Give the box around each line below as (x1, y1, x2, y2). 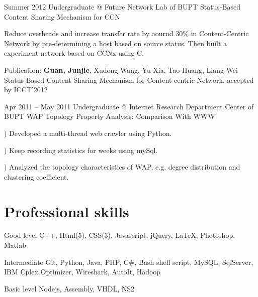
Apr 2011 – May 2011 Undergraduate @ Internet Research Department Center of (4, 101, 254, 111)
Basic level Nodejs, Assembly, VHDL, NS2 (4, 283, 135, 293)
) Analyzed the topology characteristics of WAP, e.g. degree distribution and (4, 162, 240, 172)
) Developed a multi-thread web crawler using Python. (4, 127, 172, 138)
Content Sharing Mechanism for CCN (4, 11, 120, 22)
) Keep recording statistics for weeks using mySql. (4, 144, 158, 155)
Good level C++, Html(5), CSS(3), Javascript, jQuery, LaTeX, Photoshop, (4, 230, 235, 240)
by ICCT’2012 (4, 84, 48, 95)
